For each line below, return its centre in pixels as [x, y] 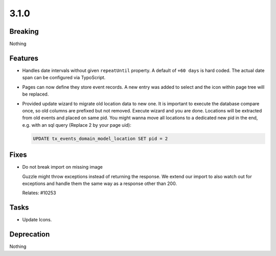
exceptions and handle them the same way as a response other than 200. [100, 183]
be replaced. [36, 94]
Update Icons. [37, 220]
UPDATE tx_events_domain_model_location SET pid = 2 [100, 138]
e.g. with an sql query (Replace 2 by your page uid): [77, 125]
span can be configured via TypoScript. [64, 78]
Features [24, 58]
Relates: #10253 [39, 193]
